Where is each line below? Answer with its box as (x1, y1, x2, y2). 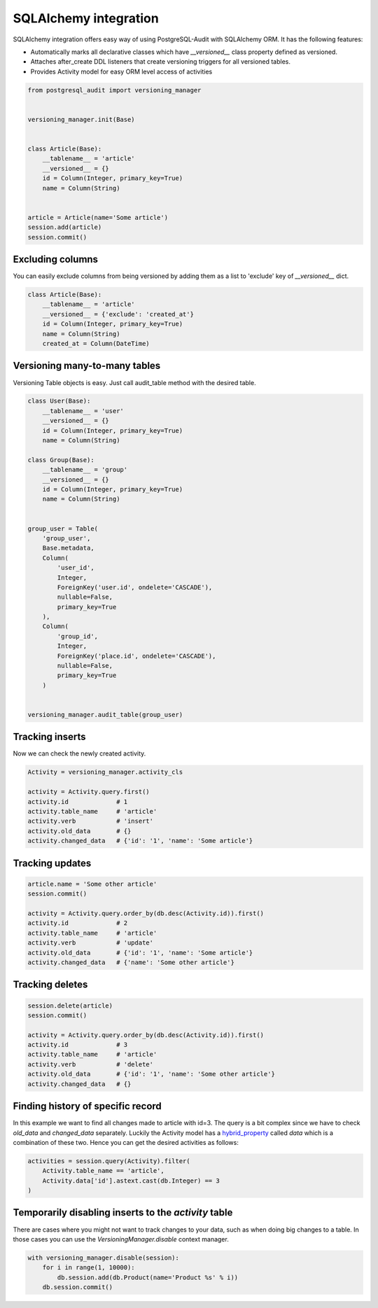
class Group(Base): (27, 456, 94, 464)
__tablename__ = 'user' (42, 407, 124, 415)
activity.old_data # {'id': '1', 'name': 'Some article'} (27, 949, 253, 956)
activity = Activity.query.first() (27, 788, 150, 796)
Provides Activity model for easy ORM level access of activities (30, 67, 213, 76)
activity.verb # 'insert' (27, 817, 154, 826)
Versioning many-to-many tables (13, 360, 161, 372)
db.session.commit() (42, 1283, 113, 1291)
